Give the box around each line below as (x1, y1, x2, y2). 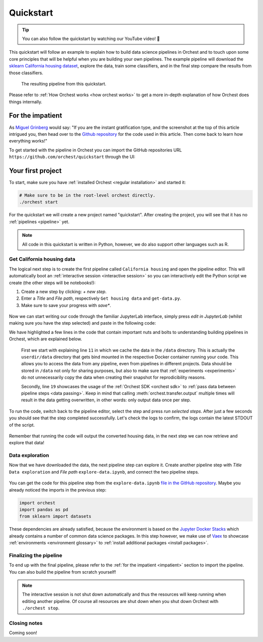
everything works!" (9, 138, 47, 144)
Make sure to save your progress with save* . (21, 302, 112, 308)
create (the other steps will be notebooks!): (9, 280, 96, 286)
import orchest (19, 500, 56, 505)
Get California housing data (9, 256, 75, 263)
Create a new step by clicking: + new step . (21, 289, 107, 294)
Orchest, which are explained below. (9, 336, 82, 342)
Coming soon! (9, 630, 38, 636)
